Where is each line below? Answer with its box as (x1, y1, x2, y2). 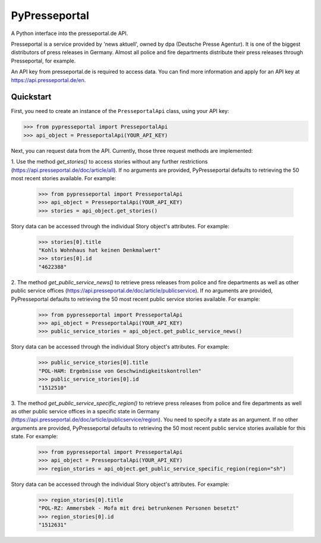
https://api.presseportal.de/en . (11, 76, 86, 83)
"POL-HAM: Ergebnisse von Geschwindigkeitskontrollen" (38, 368, 202, 374)
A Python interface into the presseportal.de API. (11, 30, 128, 37)
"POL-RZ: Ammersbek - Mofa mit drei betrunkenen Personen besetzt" (38, 505, 240, 511)
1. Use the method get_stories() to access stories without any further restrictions (11, 158, 208, 165)
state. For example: (11, 433, 58, 440)
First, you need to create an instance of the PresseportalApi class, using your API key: (11, 108, 229, 115)
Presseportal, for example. (11, 57, 76, 64)
